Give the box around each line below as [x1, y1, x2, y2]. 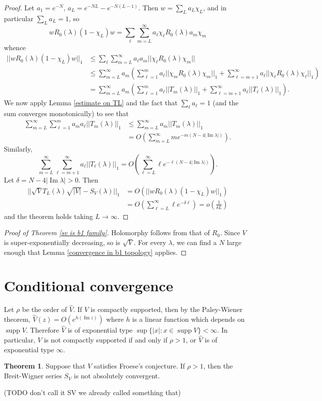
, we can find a [172, 237, 217, 247]
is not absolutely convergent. [74, 370, 160, 381]
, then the [203, 361, 233, 371]
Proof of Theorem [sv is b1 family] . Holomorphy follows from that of [4, 227, 210, 238]
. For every [134, 237, 167, 247]
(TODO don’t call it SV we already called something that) [4, 387, 181, 397]
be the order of [22, 304, 67, 314]
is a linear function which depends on [132, 314, 245, 324]
